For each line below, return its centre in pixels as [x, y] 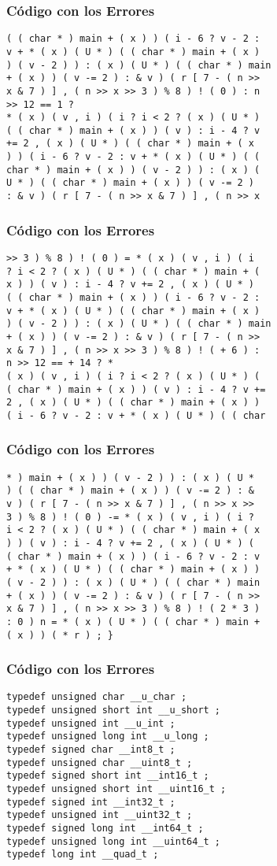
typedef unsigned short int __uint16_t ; [116, 789]
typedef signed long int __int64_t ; [105, 829]
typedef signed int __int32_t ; [91, 802]
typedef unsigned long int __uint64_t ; [114, 841]
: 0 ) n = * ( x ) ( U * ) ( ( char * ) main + [133, 622]
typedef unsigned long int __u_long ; [108, 736]
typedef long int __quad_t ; [83, 855]
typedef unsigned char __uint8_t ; [100, 762]
